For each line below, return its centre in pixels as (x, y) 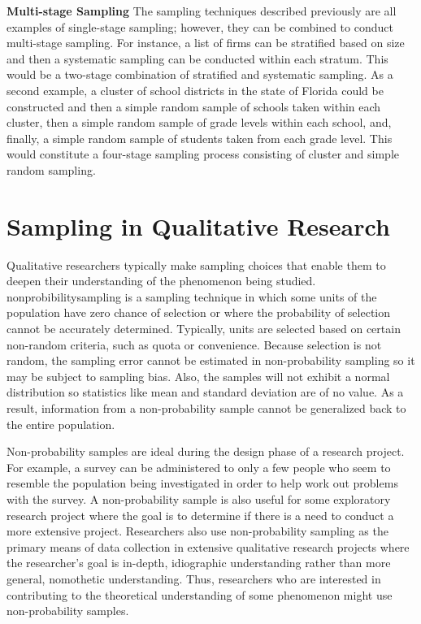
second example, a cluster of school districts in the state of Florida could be (195, 90)
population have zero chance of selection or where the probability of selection (199, 312)
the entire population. (61, 424)
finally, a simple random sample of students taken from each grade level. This (200, 138)
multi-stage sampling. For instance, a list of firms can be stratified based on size (206, 43)
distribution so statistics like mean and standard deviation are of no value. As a (205, 392)
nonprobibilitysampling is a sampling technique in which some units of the (192, 296)
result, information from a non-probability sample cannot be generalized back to (206, 408)
